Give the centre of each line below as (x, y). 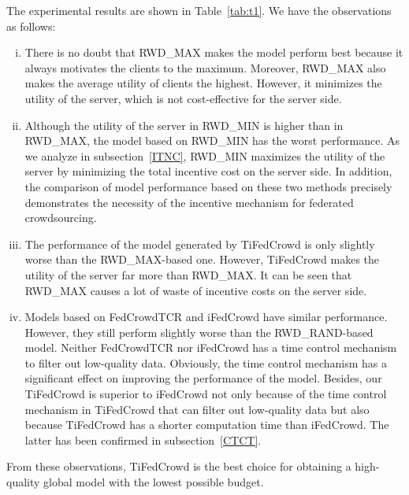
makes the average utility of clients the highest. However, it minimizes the (203, 83)
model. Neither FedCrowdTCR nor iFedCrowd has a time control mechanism (211, 347)
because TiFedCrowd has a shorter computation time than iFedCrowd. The (207, 425)
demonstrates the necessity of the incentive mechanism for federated (189, 202)
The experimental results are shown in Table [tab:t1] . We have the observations (199, 10)
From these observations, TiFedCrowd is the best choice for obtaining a (179, 466)
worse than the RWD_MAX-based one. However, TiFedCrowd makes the (202, 259)
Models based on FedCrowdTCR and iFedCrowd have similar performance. (206, 317)
